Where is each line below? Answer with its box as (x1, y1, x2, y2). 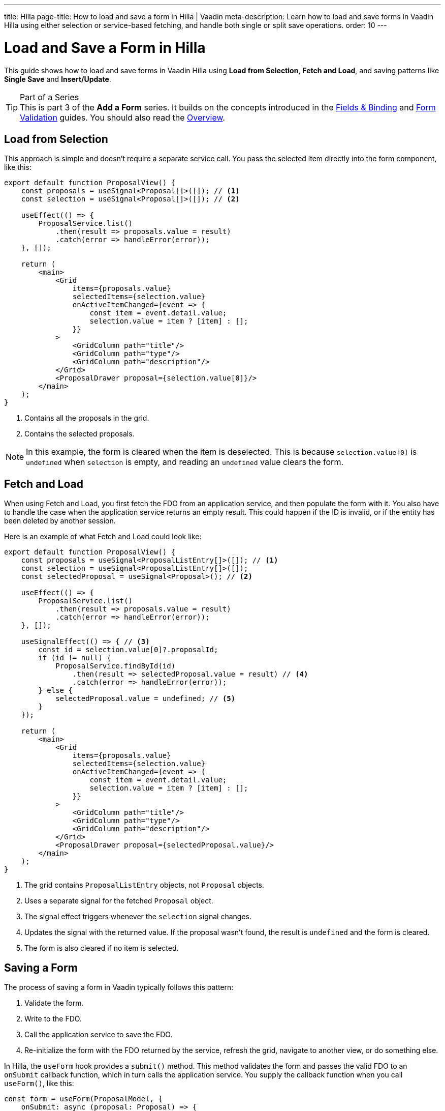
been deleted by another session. (4, 516, 116, 525)
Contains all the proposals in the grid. (24, 414, 149, 423)
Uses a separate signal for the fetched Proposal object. (24, 896, 213, 905)
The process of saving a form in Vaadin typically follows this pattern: (4, 983, 234, 992)
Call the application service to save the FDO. (24, 1030, 173, 1039)
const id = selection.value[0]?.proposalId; (38, 646, 218, 654)
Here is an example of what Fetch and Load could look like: (4, 532, 202, 541)
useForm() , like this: (4, 1079, 74, 1088)
